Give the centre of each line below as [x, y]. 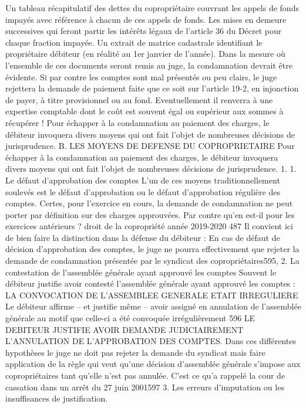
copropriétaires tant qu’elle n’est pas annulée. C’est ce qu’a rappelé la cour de [145, 375]
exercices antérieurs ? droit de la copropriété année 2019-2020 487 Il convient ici [149, 226]
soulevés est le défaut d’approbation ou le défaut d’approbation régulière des [143, 191]
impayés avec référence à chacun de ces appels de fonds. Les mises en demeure [146, 19]
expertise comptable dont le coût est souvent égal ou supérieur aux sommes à [144, 111]
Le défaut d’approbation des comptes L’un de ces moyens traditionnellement [143, 180]
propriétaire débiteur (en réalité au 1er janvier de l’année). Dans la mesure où [145, 54]
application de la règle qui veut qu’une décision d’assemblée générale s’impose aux [153, 364]
